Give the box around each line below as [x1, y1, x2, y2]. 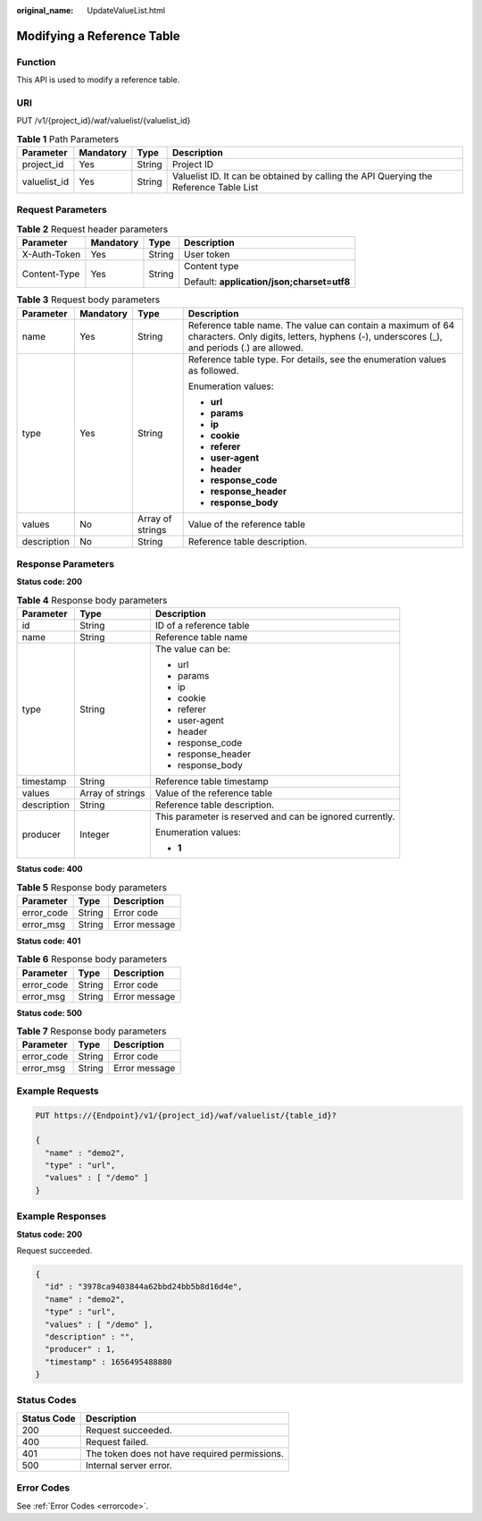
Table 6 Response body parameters [16, 953, 168, 966]
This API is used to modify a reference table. [16, 74, 180, 85]
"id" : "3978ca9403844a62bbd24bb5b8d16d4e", [45, 1281, 243, 1292]
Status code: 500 [16, 1007, 83, 1018]
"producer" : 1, [45, 1344, 116, 1355]
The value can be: [154, 643, 231, 655]
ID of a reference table [154, 620, 250, 632]
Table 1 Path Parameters [16, 132, 120, 145]
